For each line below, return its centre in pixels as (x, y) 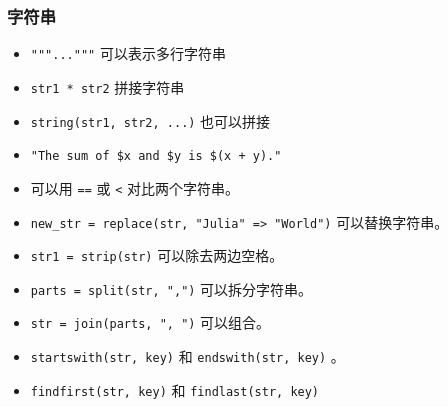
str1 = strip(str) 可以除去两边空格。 (157, 255)
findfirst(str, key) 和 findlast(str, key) (175, 389)
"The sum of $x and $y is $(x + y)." (156, 156)
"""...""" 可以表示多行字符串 (128, 53)
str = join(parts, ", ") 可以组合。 (150, 322)
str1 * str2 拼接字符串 (107, 86)
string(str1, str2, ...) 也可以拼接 (150, 120)
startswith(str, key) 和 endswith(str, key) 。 (187, 356)
